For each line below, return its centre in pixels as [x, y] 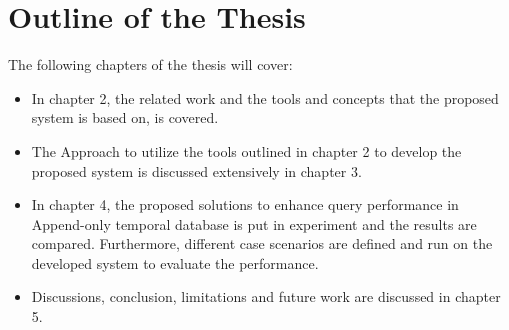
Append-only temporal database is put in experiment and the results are [254, 223]
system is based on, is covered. [125, 117]
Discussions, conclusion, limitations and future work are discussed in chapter [266, 296]
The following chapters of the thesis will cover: [150, 64]
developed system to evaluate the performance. [175, 262]
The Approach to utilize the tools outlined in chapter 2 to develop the [246, 150]
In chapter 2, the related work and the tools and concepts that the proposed [265, 97]
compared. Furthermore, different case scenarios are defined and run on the [262, 243]
